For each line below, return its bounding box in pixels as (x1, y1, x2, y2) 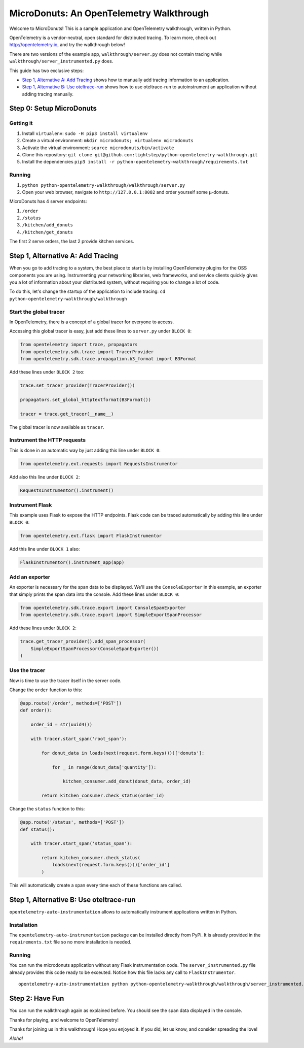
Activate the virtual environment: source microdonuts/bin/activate (22, 145, 174, 151)
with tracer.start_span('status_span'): (30, 840, 133, 847)
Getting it (9, 120, 33, 127)
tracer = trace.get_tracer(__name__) (20, 411, 114, 417)
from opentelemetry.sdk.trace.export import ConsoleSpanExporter (20, 604, 186, 611)
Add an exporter (9, 573, 51, 581)
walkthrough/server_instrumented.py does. (9, 58, 113, 64)
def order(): (20, 707, 53, 713)
